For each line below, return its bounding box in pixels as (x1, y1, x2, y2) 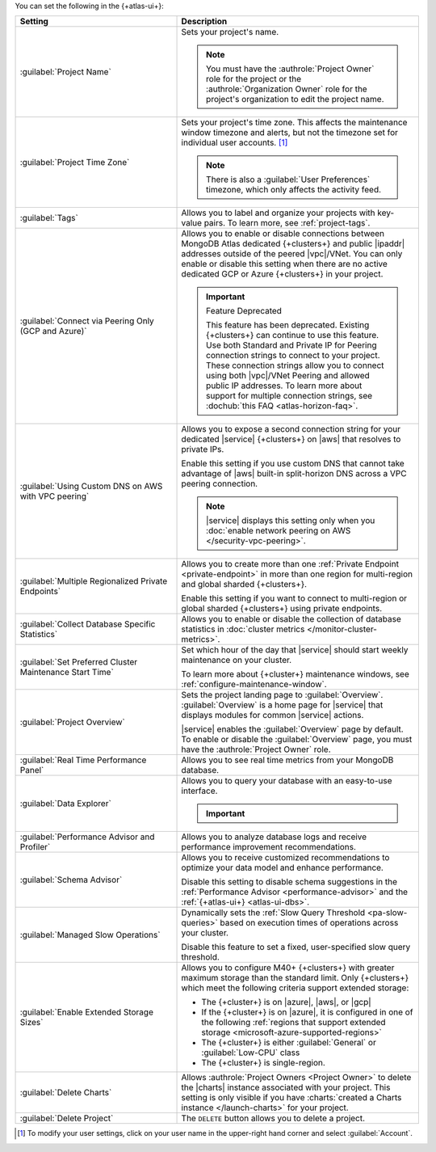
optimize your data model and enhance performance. (181, 862, 384, 873)
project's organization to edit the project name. (206, 94, 384, 105)
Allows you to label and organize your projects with (181, 207, 375, 218)
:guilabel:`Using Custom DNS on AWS (19, 481, 163, 492)
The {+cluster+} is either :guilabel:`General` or (201, 1037, 377, 1049)
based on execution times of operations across (219, 918, 399, 929)
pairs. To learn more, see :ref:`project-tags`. (203, 217, 371, 229)
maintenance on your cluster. (181, 655, 292, 666)
